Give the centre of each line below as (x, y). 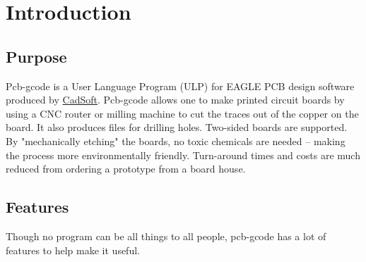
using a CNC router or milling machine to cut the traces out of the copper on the (182, 113)
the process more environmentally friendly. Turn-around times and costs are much (183, 155)
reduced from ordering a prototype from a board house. (126, 169)
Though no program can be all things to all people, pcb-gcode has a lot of (166, 236)
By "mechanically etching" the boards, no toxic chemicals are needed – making (176, 141)
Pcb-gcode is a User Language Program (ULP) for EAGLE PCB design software (180, 86)
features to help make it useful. (73, 250)
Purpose (36, 56)
